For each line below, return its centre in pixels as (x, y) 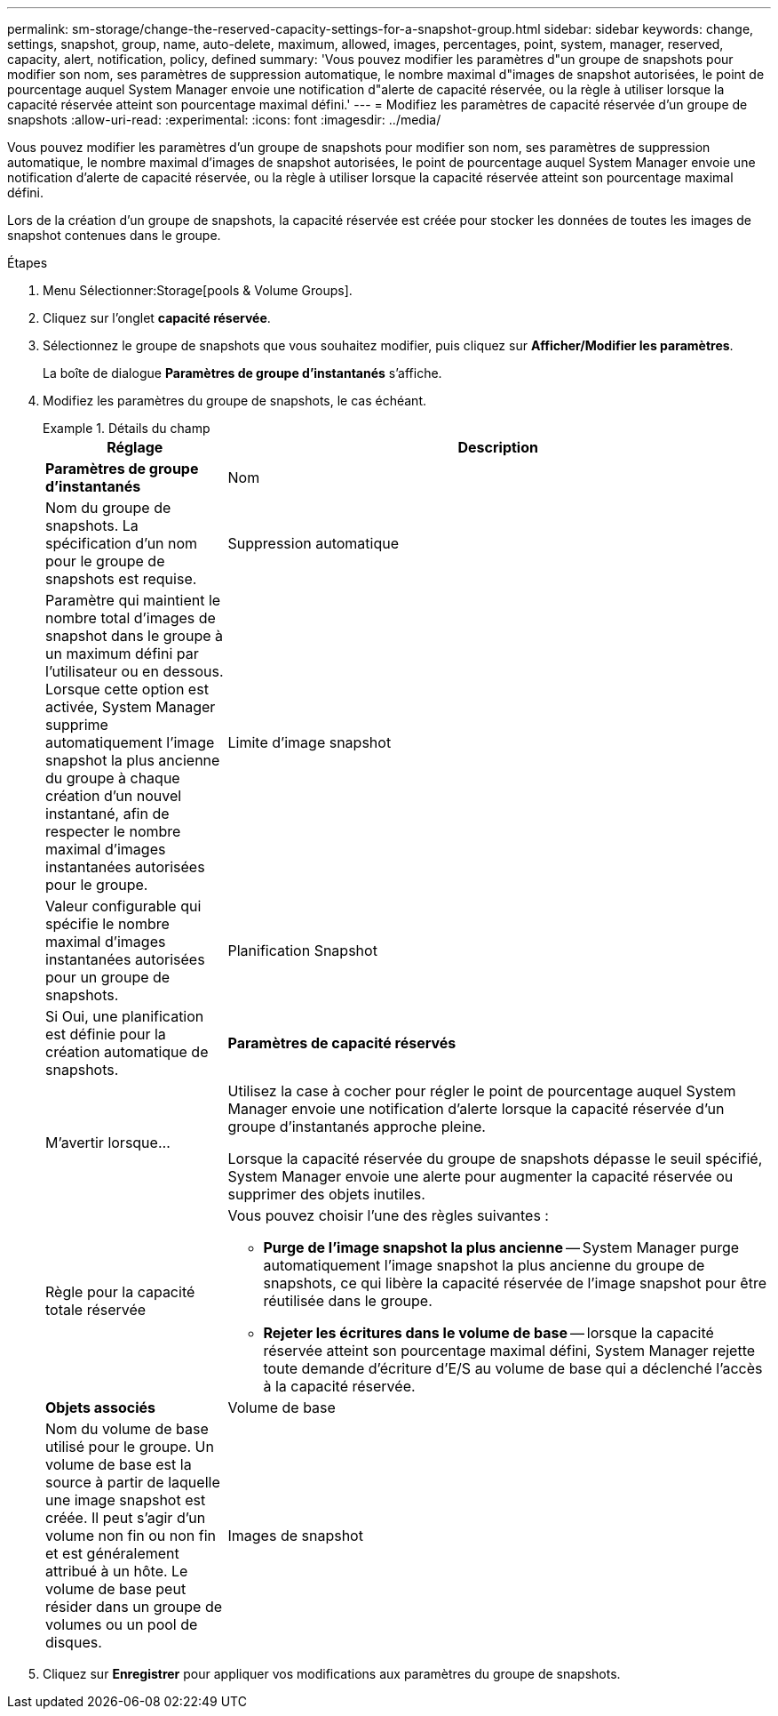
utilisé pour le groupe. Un (130, 1447)
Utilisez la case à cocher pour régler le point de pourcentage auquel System (482, 1091)
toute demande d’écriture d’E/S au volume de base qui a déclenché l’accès (513, 1368)
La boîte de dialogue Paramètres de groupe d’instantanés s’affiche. (242, 373)
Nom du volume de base (127, 1429)
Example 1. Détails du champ (127, 428)
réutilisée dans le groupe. (348, 1301)
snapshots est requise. (121, 579)
